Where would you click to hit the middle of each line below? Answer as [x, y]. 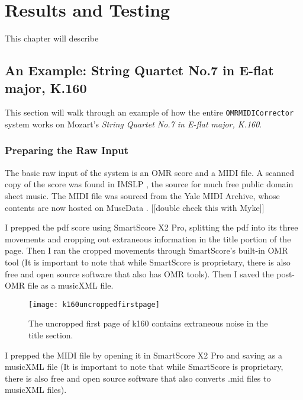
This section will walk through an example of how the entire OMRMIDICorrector [149, 112]
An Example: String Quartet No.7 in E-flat [139, 70]
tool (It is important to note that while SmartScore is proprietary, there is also [148, 262]
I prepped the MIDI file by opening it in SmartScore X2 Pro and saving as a [144, 355]
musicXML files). [36, 390]
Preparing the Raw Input [67, 150]
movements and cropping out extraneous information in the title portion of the [148, 239]
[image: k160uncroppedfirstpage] [94, 304]
